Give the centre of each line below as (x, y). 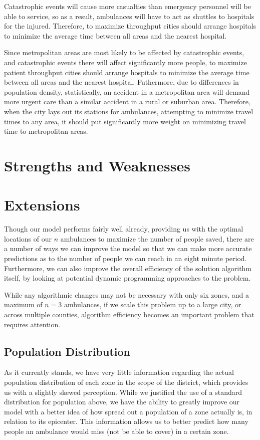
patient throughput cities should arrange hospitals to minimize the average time (127, 72)
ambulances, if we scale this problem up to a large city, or (153, 304)
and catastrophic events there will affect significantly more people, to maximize (125, 62)
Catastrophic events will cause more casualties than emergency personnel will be (127, 6)
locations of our (28, 238)
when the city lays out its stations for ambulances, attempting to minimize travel (129, 111)
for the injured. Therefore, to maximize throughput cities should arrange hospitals (130, 26)
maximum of (23, 304)
